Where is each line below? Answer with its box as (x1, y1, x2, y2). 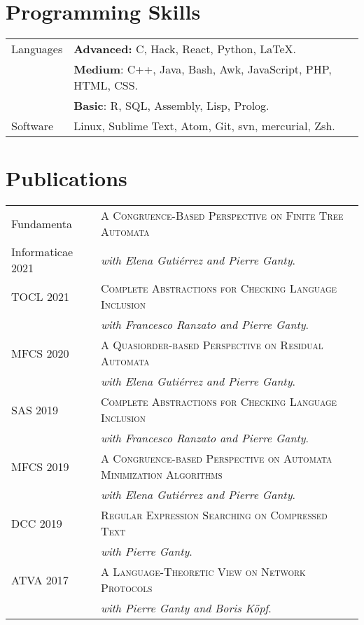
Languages (11, 41, 63, 57)
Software (11, 118, 54, 134)
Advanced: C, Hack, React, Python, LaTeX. (73, 41, 297, 57)
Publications (6, 164, 127, 192)
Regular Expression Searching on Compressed (101, 507, 328, 524)
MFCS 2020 (11, 344, 69, 361)
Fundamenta (11, 215, 72, 232)
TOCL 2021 (11, 288, 69, 304)
